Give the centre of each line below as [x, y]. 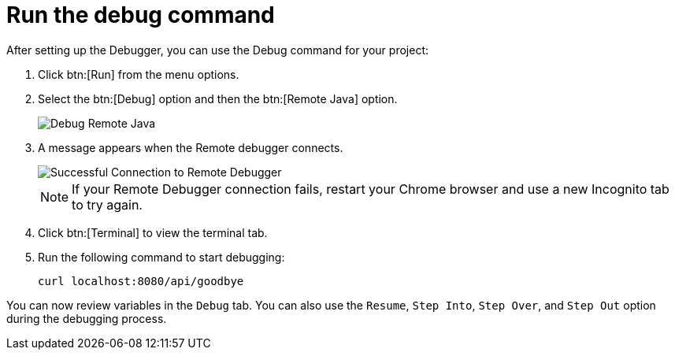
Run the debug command [141, 15]
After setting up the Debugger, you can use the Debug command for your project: [217, 50]
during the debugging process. [87, 318]
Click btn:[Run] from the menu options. [139, 74]
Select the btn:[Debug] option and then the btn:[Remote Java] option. [218, 98]
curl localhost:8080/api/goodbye [141, 281]
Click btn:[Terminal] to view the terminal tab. [153, 232]
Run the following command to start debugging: [161, 257]
